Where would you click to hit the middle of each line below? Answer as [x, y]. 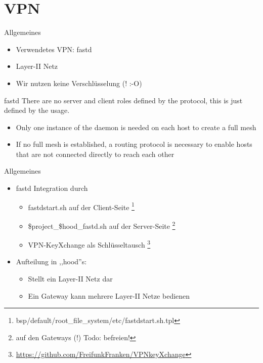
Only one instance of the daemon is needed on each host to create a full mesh [136, 127]
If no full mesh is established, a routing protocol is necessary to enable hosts [134, 144]
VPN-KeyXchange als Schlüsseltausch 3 [89, 244]
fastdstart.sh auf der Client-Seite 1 [81, 206]
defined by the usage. [37, 110]
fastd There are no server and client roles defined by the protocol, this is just [123, 100]
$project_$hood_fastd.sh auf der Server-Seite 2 [102, 225]
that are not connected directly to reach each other [95, 154]
